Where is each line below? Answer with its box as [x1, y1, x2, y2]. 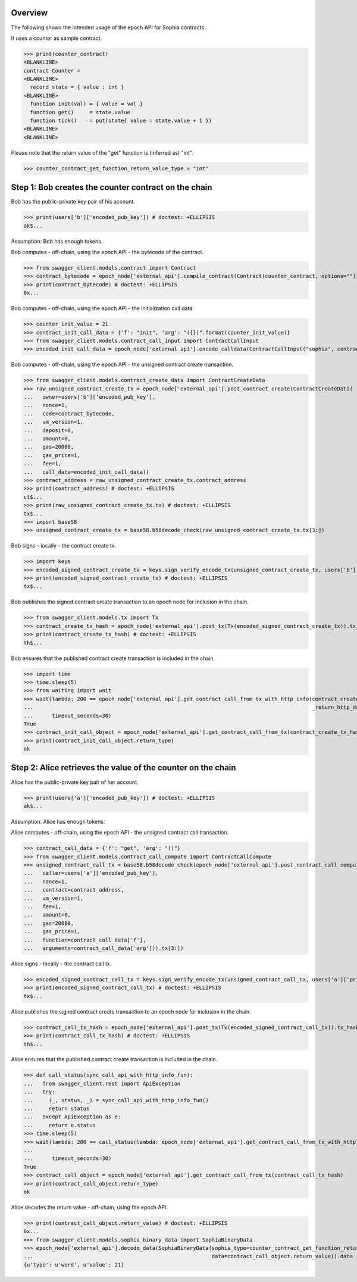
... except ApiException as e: [23, 1114, 121, 1120]
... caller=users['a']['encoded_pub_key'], [23, 870, 159, 877]
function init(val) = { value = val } [30, 101, 143, 107]
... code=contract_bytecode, [23, 410, 115, 417]
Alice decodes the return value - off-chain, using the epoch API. [11, 1203, 168, 1211]
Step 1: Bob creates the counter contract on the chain [11, 182, 212, 193]
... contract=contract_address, [23, 887, 124, 893]
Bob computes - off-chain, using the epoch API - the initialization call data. [11, 305, 195, 312]
